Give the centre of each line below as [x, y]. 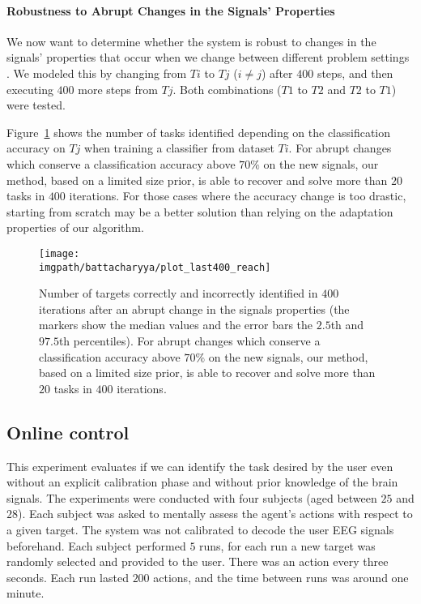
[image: [60, 253]
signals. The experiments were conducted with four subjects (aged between [192, 497]
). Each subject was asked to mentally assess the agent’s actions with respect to [215, 514]
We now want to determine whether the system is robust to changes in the [191, 41]
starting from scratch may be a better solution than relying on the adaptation [200, 211]
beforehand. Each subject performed [96, 545]
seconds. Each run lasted [68, 577]
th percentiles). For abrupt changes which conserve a [189, 341]
